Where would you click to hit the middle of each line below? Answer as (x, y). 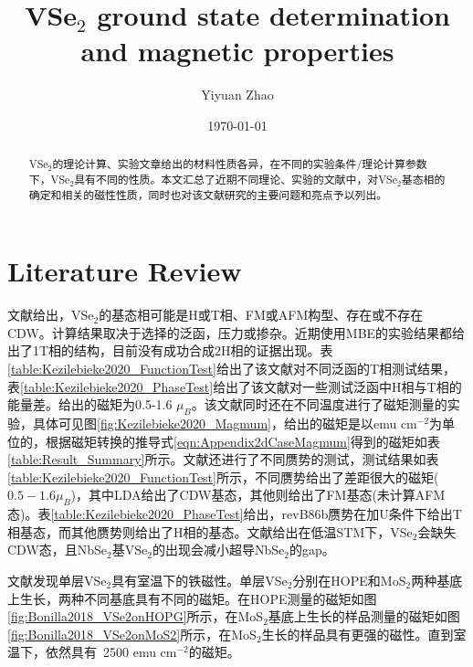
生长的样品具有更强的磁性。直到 (357, 634)
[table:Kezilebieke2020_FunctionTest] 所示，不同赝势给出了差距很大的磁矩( (223, 476)
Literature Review (125, 271)
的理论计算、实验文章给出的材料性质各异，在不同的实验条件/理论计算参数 (240, 164)
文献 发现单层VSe (57, 580)
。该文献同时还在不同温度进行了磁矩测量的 (319, 404)
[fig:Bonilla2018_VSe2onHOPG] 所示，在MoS (136, 616)
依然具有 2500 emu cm (111, 652)
